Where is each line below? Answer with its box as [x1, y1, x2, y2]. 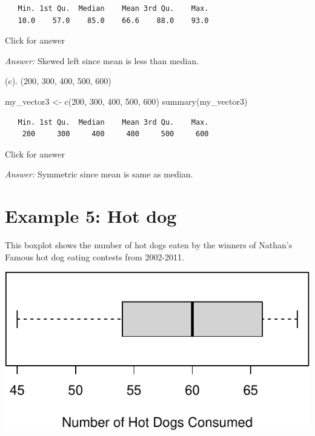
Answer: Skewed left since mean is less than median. [5, 54, 199, 67]
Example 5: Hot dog [5, 203, 177, 228]
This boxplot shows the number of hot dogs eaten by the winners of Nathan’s [5, 239, 293, 251]
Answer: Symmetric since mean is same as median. [5, 168, 193, 180]
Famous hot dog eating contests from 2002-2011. [5, 250, 185, 263]
